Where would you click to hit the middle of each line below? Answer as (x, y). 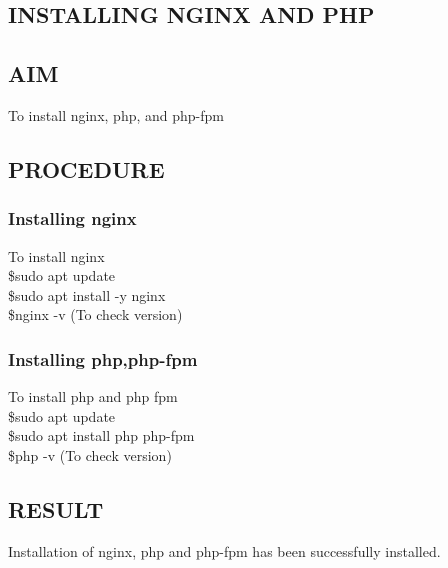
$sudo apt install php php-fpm (101, 435)
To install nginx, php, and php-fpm (116, 114)
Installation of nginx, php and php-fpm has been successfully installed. (224, 550)
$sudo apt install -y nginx (87, 294)
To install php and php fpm (93, 396)
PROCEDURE (86, 168)
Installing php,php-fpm (103, 358)
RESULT (56, 508)
